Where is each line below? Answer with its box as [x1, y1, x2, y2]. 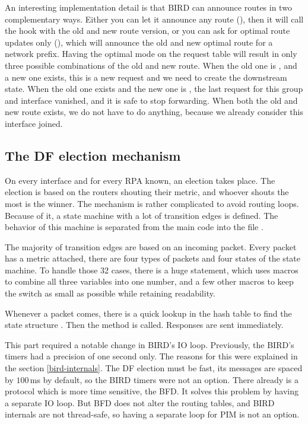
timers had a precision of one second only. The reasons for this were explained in [5, 350, 298, 362]
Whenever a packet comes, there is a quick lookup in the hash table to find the [5, 307, 292, 319]
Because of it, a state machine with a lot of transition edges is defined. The [5, 209, 278, 221]
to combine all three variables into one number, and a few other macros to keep [5, 275, 294, 288]
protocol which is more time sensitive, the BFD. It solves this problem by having [5, 385, 299, 397]
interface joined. [5, 117, 63, 129]
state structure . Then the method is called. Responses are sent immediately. [5, 318, 284, 331]
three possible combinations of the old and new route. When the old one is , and [5, 59, 297, 71]
